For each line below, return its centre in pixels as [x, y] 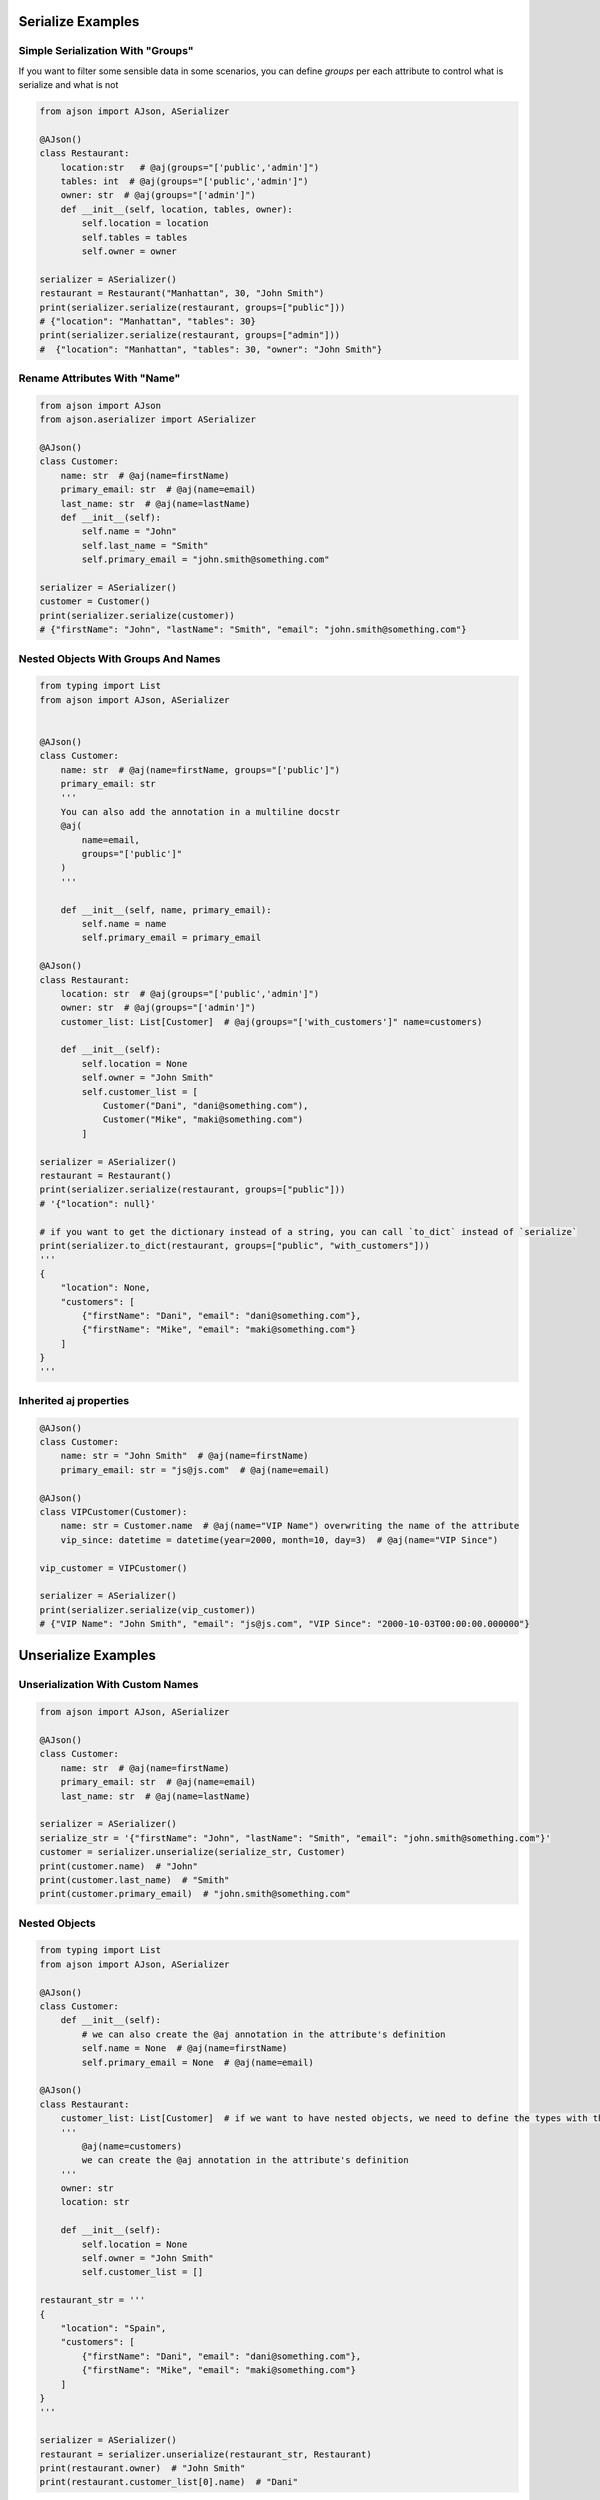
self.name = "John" [129, 531]
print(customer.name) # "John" [119, 1866]
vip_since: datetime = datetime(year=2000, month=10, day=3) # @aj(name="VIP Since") [279, 1539]
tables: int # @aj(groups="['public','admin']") [184, 181]
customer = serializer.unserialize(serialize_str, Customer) [192, 1852]
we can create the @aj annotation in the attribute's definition [245, 2160]
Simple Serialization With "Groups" [106, 51]
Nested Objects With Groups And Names [119, 658]
